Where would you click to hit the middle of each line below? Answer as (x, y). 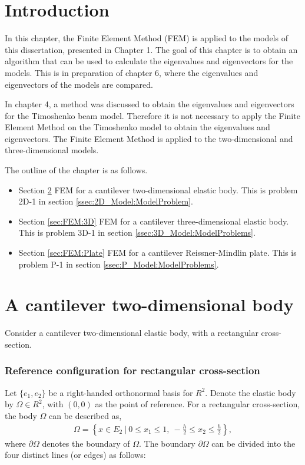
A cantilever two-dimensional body (149, 304)
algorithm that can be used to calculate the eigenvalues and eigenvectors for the (149, 61)
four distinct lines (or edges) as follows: (75, 455)
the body (21, 415)
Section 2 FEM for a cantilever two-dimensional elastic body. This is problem (158, 189)
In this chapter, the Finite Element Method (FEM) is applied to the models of (146, 38)
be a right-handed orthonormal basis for (121, 392)
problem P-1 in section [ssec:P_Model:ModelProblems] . (119, 264)
